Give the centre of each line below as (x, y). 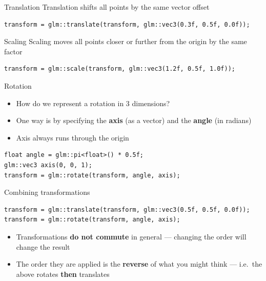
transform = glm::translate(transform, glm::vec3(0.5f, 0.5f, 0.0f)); (127, 209)
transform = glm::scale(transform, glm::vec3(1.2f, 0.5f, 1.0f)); (120, 69)
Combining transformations (47, 192)
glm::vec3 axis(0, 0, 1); (48, 165)
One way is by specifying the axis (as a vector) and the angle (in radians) (134, 120)
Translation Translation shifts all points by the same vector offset (107, 7)
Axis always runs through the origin (73, 137)
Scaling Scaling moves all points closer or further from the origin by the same (126, 41)
